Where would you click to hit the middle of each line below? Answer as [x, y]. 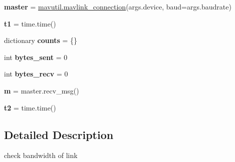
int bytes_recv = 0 [36, 74]
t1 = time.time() [30, 23]
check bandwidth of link [41, 155]
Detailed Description [59, 134]
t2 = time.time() [30, 107]
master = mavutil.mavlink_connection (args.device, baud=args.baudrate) [118, 6]
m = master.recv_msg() [42, 90]
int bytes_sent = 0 [36, 57]
